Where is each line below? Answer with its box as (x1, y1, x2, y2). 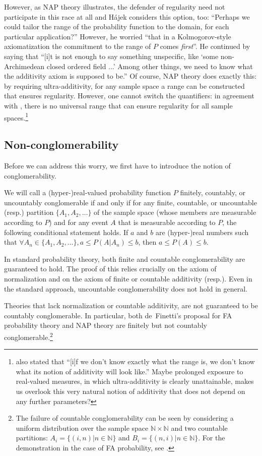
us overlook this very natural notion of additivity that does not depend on (16, 385, 245, 396)
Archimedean (4, 61, 45, 71)
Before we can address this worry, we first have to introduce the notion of (4, 160, 231, 170)
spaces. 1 (4, 110, 28, 123)
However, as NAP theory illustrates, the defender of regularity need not (4, 2, 225, 12)
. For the (198, 432, 225, 443)
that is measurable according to (118, 216, 216, 227)
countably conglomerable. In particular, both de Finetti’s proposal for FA (4, 310, 232, 320)
